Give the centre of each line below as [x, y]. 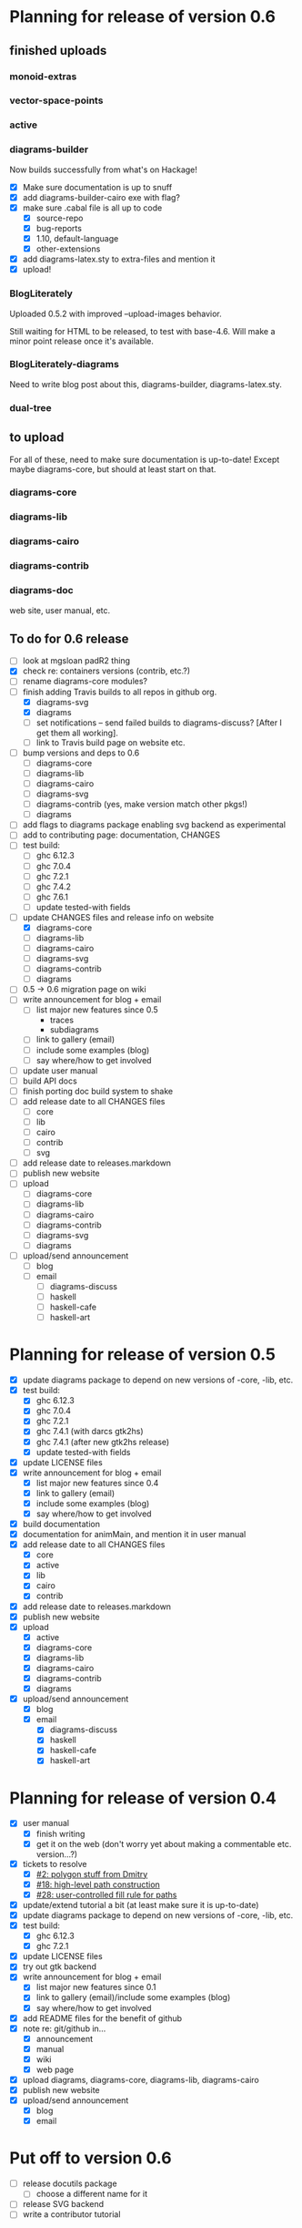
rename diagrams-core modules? [85, 682]
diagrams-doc [42, 590]
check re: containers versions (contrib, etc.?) [106, 671]
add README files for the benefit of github [102, 2018]
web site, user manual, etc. [60, 610]
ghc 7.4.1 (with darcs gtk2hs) [90, 1432]
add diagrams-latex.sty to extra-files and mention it [119, 259]
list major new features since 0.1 [96, 1987]
